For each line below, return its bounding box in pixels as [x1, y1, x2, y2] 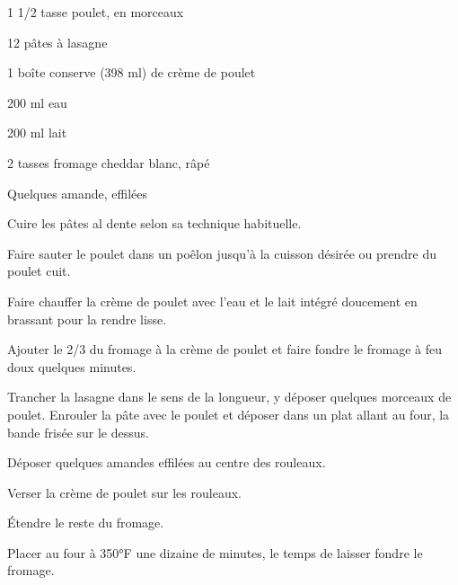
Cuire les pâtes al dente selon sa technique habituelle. [7, 214, 302, 233]
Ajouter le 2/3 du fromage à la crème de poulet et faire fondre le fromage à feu [7, 340, 442, 359]
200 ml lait [7, 123, 67, 142]
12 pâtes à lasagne [7, 32, 108, 51]
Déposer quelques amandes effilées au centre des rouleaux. [7, 453, 326, 472]
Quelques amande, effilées [7, 183, 148, 202]
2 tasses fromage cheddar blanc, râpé [7, 153, 210, 172]
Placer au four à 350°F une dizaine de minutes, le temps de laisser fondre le [7, 543, 423, 562]
